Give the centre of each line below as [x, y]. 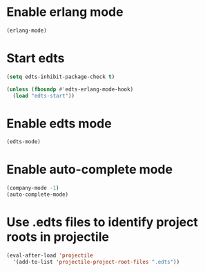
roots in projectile [58, 237]
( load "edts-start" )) [44, 96]
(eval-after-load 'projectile [50, 255]
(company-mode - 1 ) [33, 188]
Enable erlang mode [65, 12]
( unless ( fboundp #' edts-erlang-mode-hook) [70, 89]
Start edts [36, 58]
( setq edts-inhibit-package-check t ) [61, 77]
